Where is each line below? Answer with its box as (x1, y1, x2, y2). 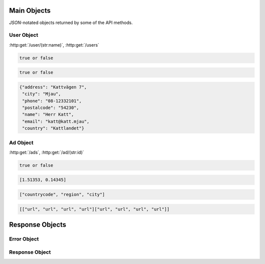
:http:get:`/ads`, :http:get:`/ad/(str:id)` (9, 149, 84, 155)
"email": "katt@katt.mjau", (22, 118, 90, 124)
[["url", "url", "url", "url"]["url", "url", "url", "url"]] (19, 206, 170, 212)
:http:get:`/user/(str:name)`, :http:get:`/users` (9, 42, 100, 48)
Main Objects (9, 6, 51, 15)
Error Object (9, 236, 39, 242)
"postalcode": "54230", (22, 105, 79, 110)
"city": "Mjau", (22, 91, 61, 97)
